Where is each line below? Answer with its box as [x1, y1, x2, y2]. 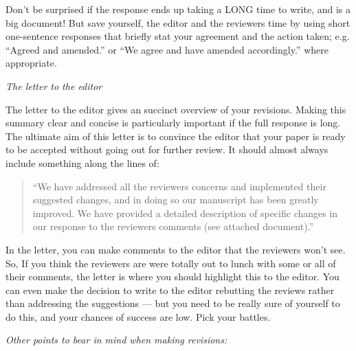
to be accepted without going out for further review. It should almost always [5, 142, 329, 157]
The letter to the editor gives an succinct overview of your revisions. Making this [5, 102, 346, 116]
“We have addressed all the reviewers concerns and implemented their [32, 179, 326, 193]
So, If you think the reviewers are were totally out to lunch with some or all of [5, 256, 336, 270]
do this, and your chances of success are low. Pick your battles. [5, 309, 271, 324]
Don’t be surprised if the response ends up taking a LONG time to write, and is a [5, 2, 351, 16]
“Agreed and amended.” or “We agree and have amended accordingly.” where [5, 42, 329, 56]
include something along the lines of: [5, 155, 159, 170]
